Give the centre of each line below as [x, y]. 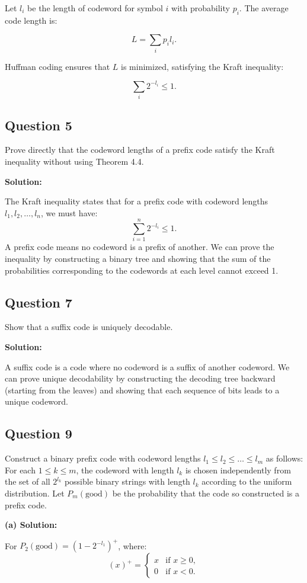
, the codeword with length [125, 470]
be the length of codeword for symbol [95, 8]
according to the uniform [247, 481]
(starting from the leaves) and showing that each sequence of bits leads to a [142, 390]
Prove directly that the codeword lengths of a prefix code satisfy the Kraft [140, 150]
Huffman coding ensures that [57, 66]
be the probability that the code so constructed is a [206, 493]
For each [20, 470]
